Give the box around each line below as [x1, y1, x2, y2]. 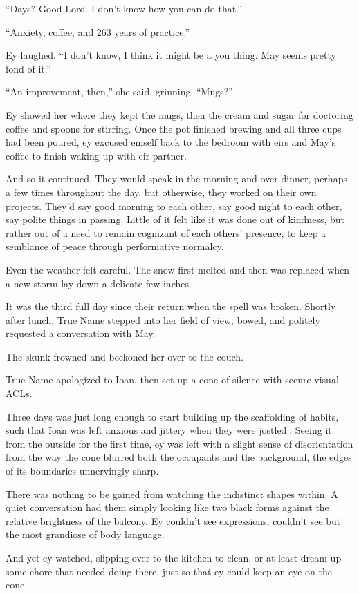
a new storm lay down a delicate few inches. [6, 276, 192, 290]
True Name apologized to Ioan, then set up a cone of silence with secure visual [6, 372, 339, 387]
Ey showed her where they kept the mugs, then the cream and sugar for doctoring [6, 107, 353, 122]
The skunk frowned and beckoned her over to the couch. [6, 349, 243, 363]
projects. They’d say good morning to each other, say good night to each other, [6, 198, 342, 213]
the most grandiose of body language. [6, 527, 165, 542]
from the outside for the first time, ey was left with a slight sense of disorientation [6, 436, 353, 450]
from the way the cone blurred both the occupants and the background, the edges [6, 450, 352, 464]
